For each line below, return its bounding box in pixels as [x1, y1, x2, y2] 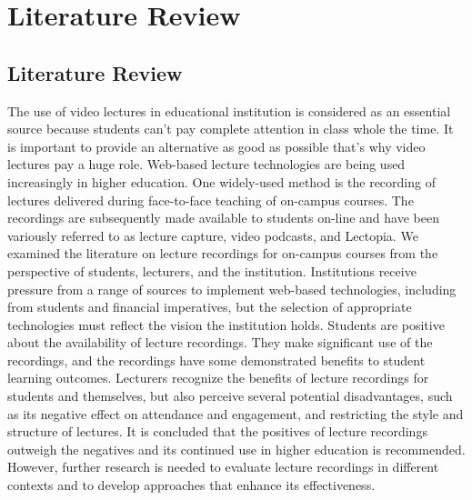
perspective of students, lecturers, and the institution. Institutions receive [7, 261, 417, 280]
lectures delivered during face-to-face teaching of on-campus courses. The [7, 190, 414, 209]
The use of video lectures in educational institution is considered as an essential [7, 101, 451, 120]
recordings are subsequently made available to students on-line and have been [7, 208, 439, 227]
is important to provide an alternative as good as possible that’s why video [7, 136, 426, 155]
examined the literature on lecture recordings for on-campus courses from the [7, 244, 438, 263]
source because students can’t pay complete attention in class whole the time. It [7, 119, 454, 138]
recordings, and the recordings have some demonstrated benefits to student [7, 350, 426, 369]
